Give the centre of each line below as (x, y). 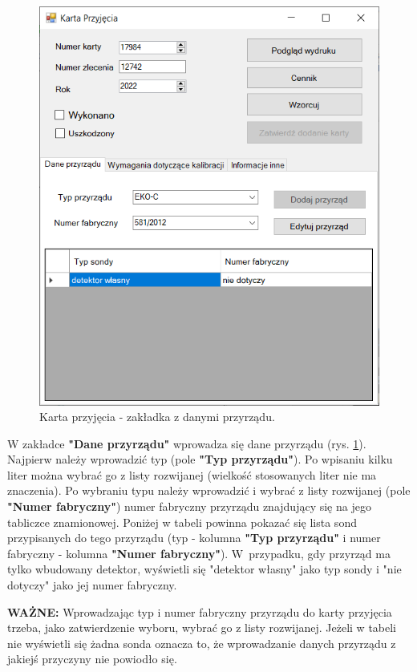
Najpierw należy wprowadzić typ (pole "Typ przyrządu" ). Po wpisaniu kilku (200, 459)
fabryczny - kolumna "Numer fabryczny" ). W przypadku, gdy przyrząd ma (199, 553)
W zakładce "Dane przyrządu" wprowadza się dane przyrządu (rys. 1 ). (187, 443)
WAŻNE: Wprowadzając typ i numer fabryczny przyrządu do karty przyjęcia (200, 611)
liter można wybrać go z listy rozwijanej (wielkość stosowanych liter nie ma (192, 474)
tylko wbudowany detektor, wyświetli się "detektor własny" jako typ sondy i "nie (204, 569)
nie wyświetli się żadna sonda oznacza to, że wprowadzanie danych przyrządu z (202, 643)
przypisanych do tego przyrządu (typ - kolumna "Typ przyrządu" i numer (194, 538)
